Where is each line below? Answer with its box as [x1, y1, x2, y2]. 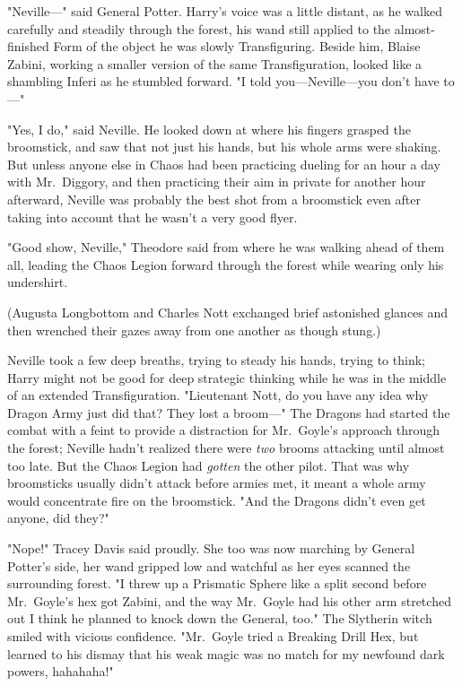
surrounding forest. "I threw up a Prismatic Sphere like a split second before [7, 574, 427, 593]
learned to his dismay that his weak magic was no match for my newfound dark [7, 644, 445, 663]
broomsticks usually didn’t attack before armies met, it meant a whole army [7, 473, 426, 492]
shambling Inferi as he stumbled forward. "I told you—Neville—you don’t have [7, 72, 440, 91]
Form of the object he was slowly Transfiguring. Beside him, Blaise [53, 37, 421, 56]
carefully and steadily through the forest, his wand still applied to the [7, 19, 391, 38]
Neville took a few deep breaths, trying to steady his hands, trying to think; [7, 351, 425, 369]
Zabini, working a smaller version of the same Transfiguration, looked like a [7, 54, 423, 73]
